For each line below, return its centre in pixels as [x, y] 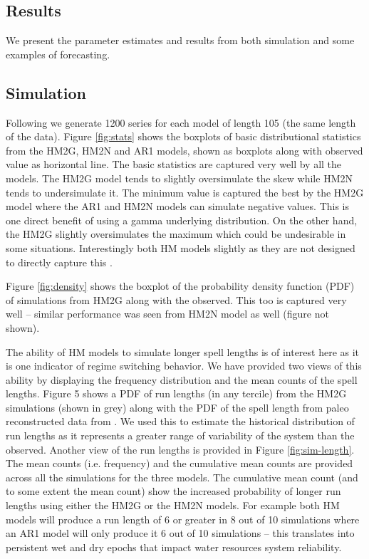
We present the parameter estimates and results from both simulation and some [180, 40]
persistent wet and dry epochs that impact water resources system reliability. [174, 547]
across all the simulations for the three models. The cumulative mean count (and [182, 477]
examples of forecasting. [58, 54]
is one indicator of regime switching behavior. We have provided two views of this [184, 366]
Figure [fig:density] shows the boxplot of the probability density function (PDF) [180, 286]
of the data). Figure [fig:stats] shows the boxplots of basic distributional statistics [183, 136]
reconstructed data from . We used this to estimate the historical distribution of [180, 421]
